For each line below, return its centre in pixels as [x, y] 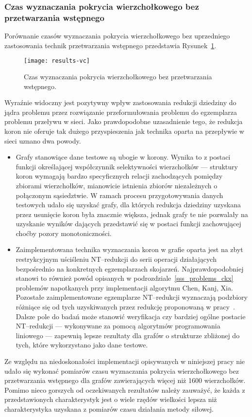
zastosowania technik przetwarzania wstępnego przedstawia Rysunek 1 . [110, 45]
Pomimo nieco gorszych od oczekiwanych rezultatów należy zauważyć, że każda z [125, 390]
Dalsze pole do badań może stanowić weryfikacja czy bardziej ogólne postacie [131, 316]
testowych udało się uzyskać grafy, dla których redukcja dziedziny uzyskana [128, 205]
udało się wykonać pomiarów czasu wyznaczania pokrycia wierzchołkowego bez [122, 371]
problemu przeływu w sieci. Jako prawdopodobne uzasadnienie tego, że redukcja [124, 121]
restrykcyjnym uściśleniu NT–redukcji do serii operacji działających [116, 259]
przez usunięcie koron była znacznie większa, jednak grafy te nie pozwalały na [132, 214]
